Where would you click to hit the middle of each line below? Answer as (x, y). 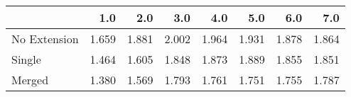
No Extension (45, 39)
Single (26, 59)
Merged (30, 80)
